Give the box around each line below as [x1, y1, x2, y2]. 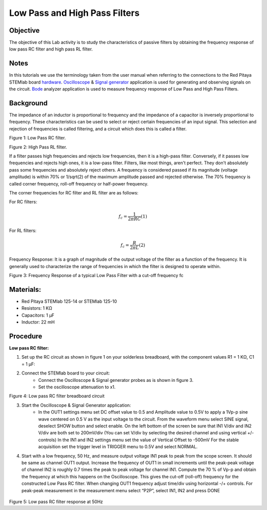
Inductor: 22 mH [21, 319, 55, 325]
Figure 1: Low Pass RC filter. [9, 135, 66, 141]
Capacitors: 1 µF [21, 312, 54, 318]
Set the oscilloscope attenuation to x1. [38, 384, 116, 390]
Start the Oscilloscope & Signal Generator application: [21, 402, 131, 408]
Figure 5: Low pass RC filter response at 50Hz [9, 499, 103, 505]
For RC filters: [9, 199, 37, 205]
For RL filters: [9, 228, 37, 233]
